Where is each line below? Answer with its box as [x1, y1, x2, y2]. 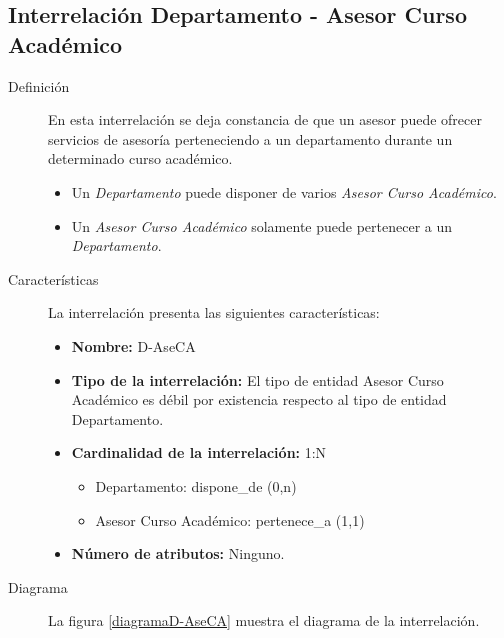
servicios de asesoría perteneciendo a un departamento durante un [48, 128, 453, 149]
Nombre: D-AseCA [71, 335, 196, 356]
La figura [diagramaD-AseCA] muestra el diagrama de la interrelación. [48, 610, 480, 631]
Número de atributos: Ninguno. [71, 543, 285, 564]
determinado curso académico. [48, 148, 233, 169]
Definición [8, 75, 70, 96]
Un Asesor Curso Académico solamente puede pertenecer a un [71, 215, 453, 236]
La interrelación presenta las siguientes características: [48, 302, 380, 323]
